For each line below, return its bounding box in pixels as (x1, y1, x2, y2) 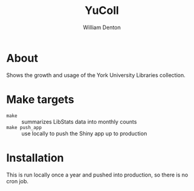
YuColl (84, 4, 119, 18)
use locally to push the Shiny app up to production (21, 130, 147, 137)
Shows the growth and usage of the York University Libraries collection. (6, 71, 186, 79)
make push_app (6, 124, 42, 130)
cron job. (6, 177, 29, 185)
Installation (6, 151, 64, 164)
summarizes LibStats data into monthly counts (21, 118, 138, 125)
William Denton (82, 24, 121, 31)
